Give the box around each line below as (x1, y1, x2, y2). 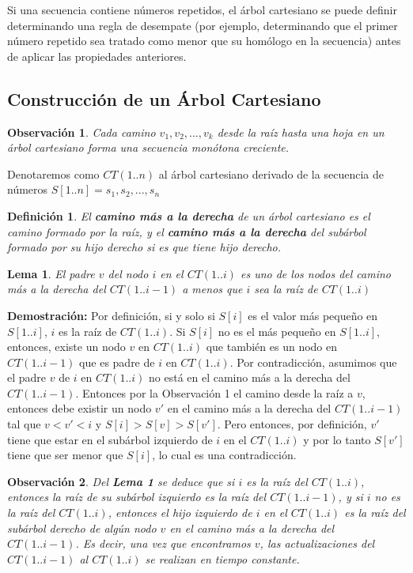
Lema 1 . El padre (7, 265, 95, 281)
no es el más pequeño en (218, 322, 336, 339)
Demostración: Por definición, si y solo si (7, 307, 215, 323)
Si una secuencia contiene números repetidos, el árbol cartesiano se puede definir (7, 2, 397, 17)
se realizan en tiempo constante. (145, 550, 300, 567)
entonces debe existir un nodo (7, 400, 152, 417)
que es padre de (79, 353, 155, 370)
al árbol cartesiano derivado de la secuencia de (158, 165, 384, 182)
